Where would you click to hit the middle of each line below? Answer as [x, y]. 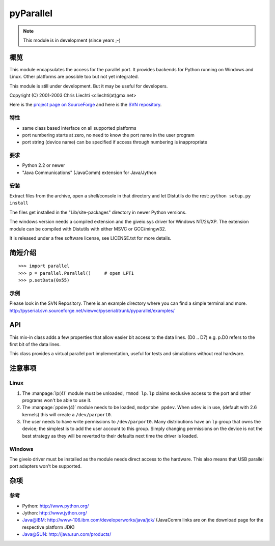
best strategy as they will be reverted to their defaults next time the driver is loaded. [110, 436]
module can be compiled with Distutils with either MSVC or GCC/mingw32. [88, 228]
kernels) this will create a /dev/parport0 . [67, 414]
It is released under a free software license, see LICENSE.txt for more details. [90, 238]
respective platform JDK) [48, 527]
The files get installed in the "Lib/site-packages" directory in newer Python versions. [98, 212]
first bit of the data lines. [35, 344]
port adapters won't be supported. [46, 466]
